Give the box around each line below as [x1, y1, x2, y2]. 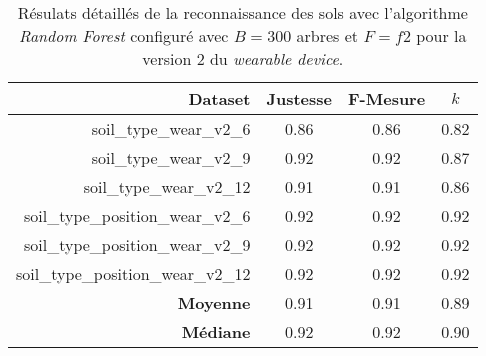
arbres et [296, 24, 359, 47]
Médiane [181, 320, 251, 343]
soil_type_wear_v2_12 [83, 175, 251, 198]
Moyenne [177, 291, 251, 314]
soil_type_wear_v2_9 [91, 146, 251, 169]
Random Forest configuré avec [19, 24, 229, 47]
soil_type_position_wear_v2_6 [24, 204, 251, 227]
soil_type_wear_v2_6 [91, 117, 251, 140]
